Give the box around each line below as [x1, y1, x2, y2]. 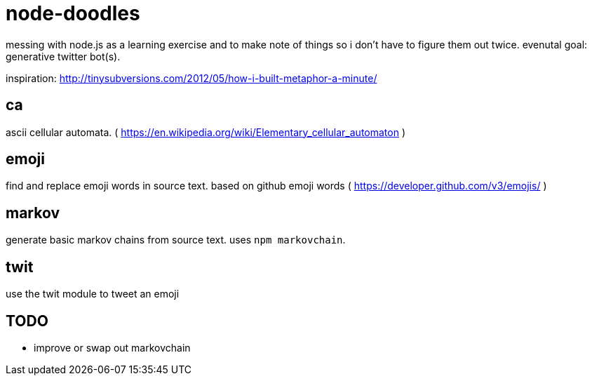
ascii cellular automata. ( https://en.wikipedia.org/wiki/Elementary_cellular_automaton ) [6, 126, 406, 138]
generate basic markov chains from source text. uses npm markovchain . [6, 234, 346, 246]
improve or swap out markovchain [34, 341, 191, 354]
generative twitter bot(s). [6, 50, 121, 62]
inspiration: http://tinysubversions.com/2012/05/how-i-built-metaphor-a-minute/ [6, 72, 377, 84]
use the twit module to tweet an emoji [6, 288, 180, 300]
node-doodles [6, 1, 140, 25]
